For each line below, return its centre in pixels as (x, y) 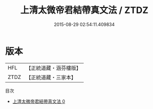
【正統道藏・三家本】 (51, 77)
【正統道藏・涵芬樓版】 (54, 68)
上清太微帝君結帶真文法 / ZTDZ (84, 10)
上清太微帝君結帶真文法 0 (39, 101)
